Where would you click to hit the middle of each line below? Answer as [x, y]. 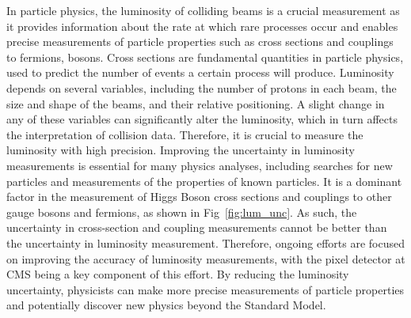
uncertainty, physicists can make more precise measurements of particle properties [205, 289]
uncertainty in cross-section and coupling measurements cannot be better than [197, 227]
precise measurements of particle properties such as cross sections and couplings [200, 42]
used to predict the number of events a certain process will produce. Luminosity [200, 72]
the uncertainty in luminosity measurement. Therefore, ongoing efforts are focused [205, 242]
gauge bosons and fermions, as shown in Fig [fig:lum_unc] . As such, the [182, 212]
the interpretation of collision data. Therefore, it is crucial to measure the [185, 134]
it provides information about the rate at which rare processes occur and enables [202, 26]
